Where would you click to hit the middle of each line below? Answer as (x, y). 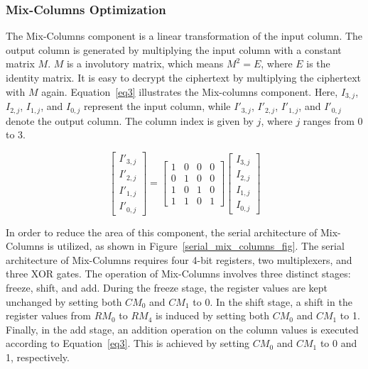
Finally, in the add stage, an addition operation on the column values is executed (182, 329)
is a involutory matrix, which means (145, 64)
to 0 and (339, 343)
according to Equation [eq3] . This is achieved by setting (128, 343)
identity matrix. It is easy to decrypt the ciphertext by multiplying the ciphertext (184, 77)
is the (318, 64)
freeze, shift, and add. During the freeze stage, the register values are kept (167, 287)
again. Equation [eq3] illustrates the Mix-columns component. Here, (190, 91)
